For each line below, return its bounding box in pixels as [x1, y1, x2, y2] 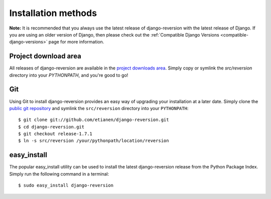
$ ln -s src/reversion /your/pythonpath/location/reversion [18, 138, 169, 143]
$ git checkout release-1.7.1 [18, 131, 93, 137]
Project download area [9, 52, 81, 60]
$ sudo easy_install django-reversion [18, 182, 114, 188]
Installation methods [9, 7, 97, 18]
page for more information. [48, 39, 104, 45]
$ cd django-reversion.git [18, 124, 85, 129]
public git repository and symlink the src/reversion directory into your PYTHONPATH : [9, 105, 189, 111]
